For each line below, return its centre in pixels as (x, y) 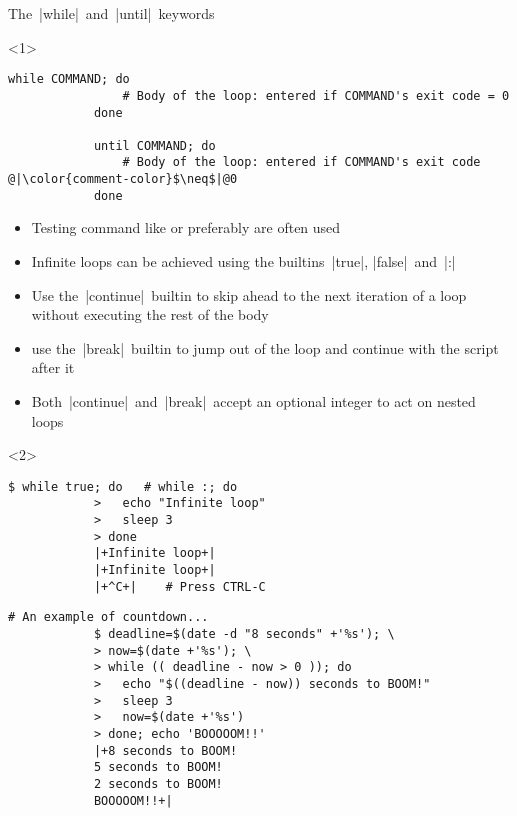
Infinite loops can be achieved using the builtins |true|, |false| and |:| (243, 261)
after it (53, 367)
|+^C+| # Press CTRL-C (179, 586)
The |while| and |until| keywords (111, 13)
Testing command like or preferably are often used (186, 227)
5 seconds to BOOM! (158, 767)
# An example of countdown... (108, 617)
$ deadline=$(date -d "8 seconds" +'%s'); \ (244, 634)
